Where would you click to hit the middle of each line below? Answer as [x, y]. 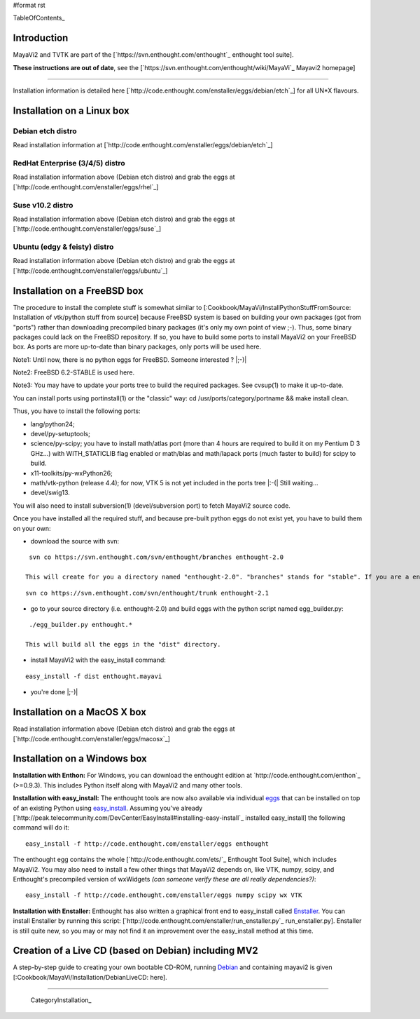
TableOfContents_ [39, 18]
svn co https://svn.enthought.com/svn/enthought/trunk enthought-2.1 [147, 593]
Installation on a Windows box [80, 758]
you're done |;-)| [54, 692]
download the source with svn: [75, 541]
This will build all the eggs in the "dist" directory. [123, 645]
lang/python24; [52, 424]
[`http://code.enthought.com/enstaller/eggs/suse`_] [87, 229]
